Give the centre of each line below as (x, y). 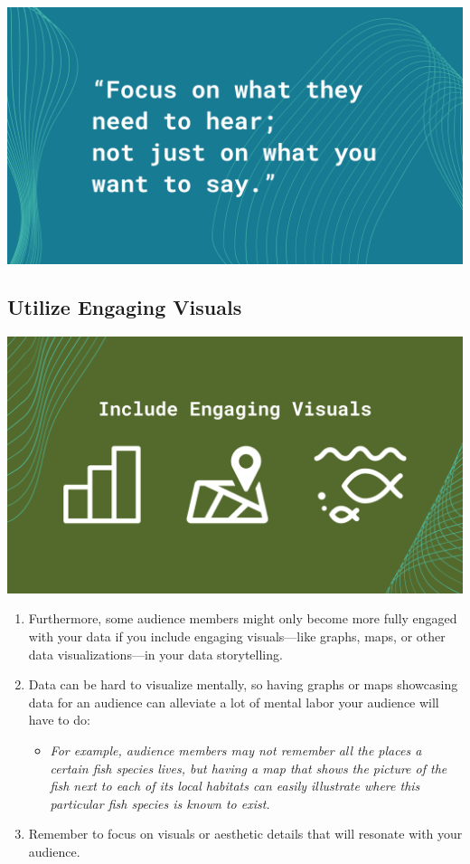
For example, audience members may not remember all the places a (236, 750)
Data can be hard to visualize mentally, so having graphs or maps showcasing (243, 684)
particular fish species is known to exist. (160, 803)
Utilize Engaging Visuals (125, 307)
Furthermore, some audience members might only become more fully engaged (243, 618)
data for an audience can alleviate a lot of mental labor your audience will (234, 702)
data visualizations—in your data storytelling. (155, 654)
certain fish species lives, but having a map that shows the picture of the (249, 768)
